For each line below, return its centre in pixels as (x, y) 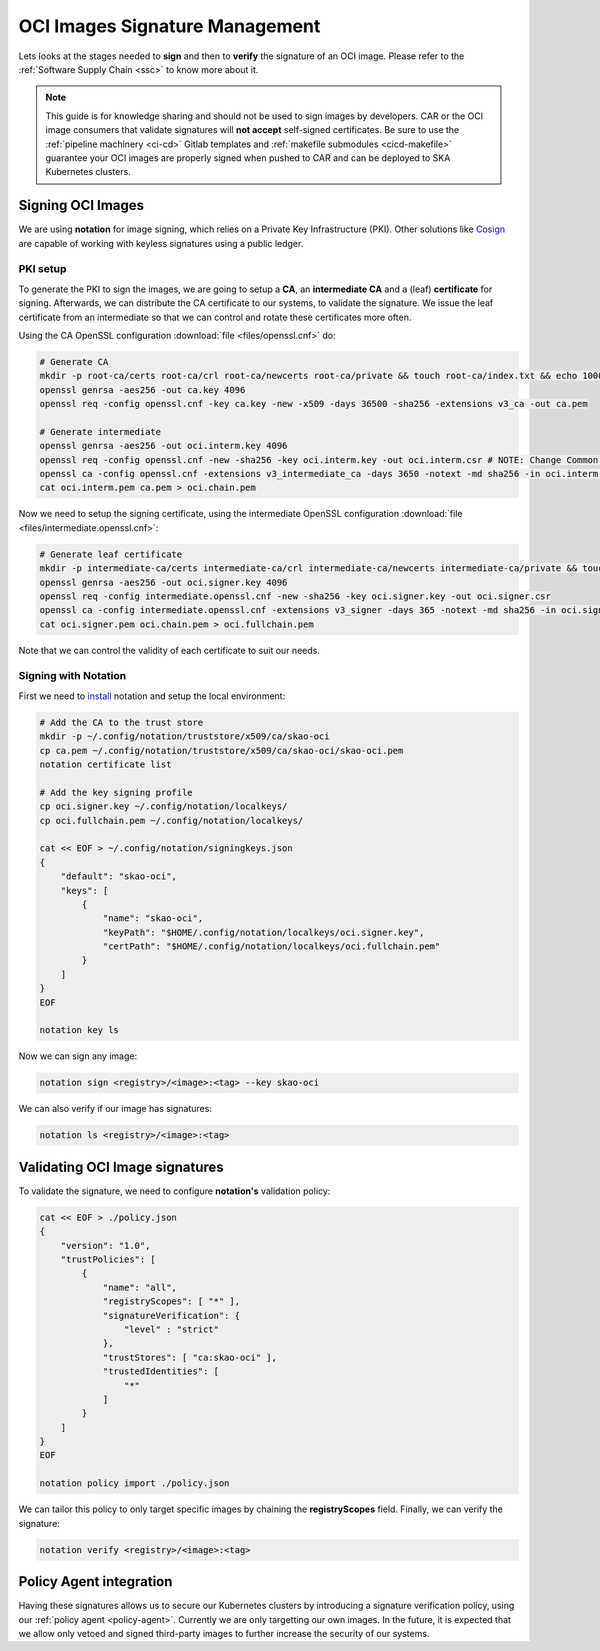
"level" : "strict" (171, 1329)
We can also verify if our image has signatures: (115, 1109)
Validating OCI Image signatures (121, 1166)
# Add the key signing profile (116, 792)
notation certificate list (105, 764)
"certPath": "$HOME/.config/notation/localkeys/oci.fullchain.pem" (271, 946)
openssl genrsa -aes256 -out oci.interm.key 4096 (163, 446)
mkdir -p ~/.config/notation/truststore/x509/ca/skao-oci (184, 736)
